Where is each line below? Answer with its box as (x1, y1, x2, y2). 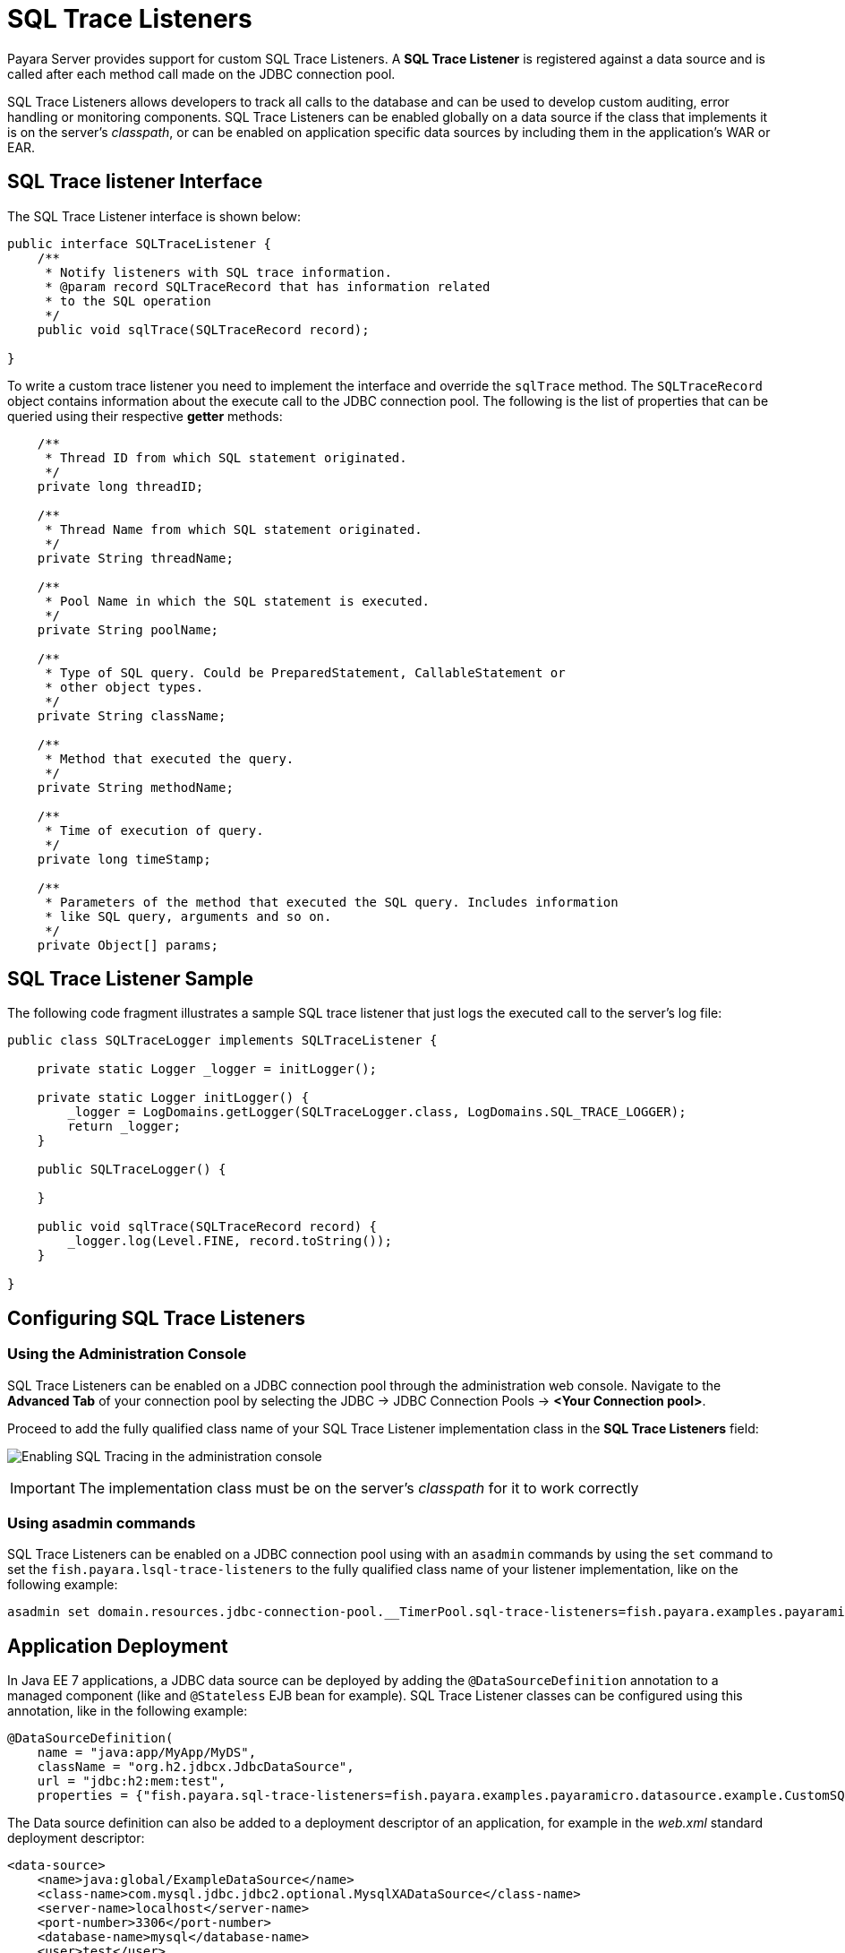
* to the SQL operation (45, 293, 211, 308)
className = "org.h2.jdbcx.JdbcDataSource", (37, 1759, 354, 1775)
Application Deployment (7, 1634, 228, 1657)
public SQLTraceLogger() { (37, 1162, 226, 1177)
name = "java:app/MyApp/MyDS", (37, 1745, 257, 1760)
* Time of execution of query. (45, 822, 264, 838)
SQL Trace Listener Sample (7, 968, 254, 991)
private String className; (37, 708, 226, 723)
